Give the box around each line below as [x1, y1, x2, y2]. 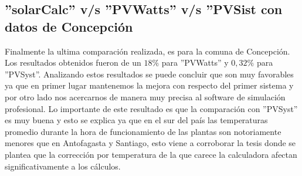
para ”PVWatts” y [161, 56, 229, 69]
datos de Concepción [5, 17, 133, 35]
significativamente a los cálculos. [5, 160, 121, 172]
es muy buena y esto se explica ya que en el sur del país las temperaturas [5, 114, 268, 126]
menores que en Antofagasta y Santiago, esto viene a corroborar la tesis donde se [5, 137, 296, 149]
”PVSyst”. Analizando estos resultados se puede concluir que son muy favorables [5, 67, 294, 80]
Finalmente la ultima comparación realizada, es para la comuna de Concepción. [5, 45, 290, 57]
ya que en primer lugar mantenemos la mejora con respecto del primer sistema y [5, 79, 294, 92]
